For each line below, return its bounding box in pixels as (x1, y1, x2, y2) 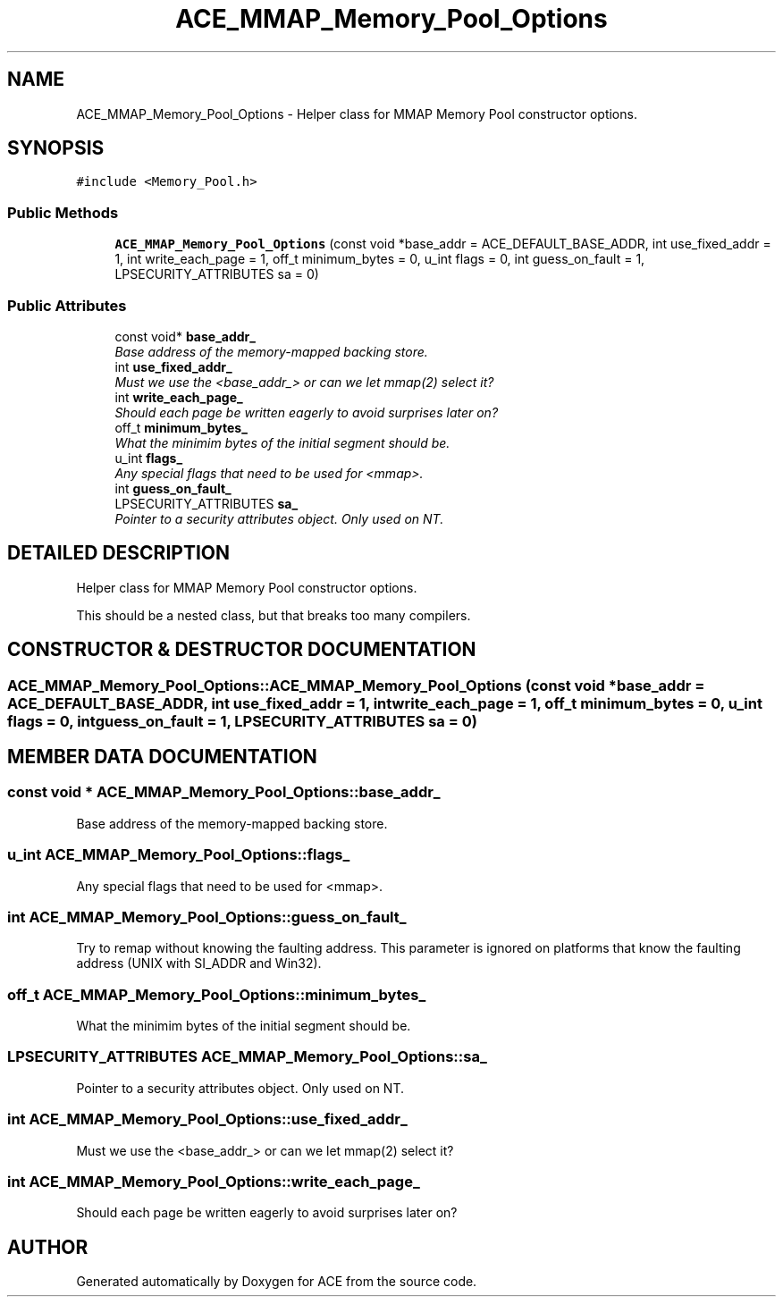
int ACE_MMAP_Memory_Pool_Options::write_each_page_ (7, 1172, 420, 1190)
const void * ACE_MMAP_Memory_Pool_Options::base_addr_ (7, 783, 441, 802)
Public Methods (7, 203, 119, 222)
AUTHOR (7, 1235, 88, 1258)
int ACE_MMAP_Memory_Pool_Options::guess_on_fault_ (7, 907, 407, 926)
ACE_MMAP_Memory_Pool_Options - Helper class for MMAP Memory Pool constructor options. (76, 105, 637, 122)
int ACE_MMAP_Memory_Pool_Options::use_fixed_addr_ (7, 1110, 408, 1129)
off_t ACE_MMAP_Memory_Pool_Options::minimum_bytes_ (7, 985, 426, 1004)
